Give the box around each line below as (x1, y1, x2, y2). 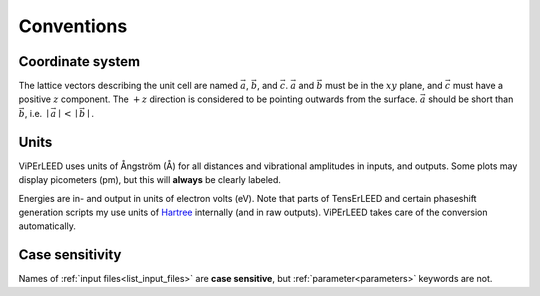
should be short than (428, 93, 514, 105)
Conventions (18, 15, 128, 37)
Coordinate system (18, 53, 140, 70)
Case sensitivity (18, 246, 122, 264)
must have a (452, 80, 504, 92)
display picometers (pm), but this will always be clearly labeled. (18, 174, 282, 186)
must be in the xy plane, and (325, 80, 444, 92)
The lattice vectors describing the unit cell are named (18, 80, 239, 92)
